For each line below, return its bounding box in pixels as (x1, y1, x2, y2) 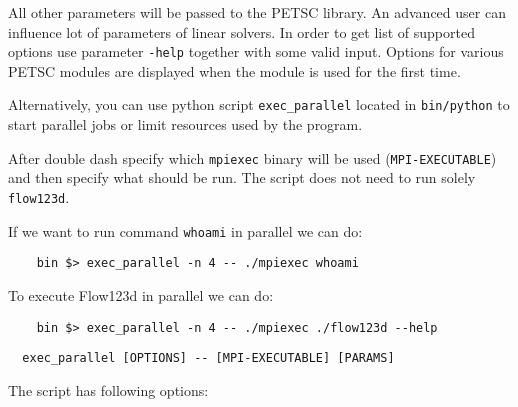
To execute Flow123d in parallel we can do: (8, 284, 274, 305)
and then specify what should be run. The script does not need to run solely (8, 167, 476, 188)
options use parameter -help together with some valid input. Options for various (8, 41, 504, 62)
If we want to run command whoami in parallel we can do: (8, 220, 363, 241)
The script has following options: (8, 379, 209, 400)
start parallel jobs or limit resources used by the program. (8, 114, 363, 135)
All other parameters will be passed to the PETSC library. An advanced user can (8, 2, 506, 22)
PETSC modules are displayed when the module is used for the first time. (8, 60, 461, 81)
